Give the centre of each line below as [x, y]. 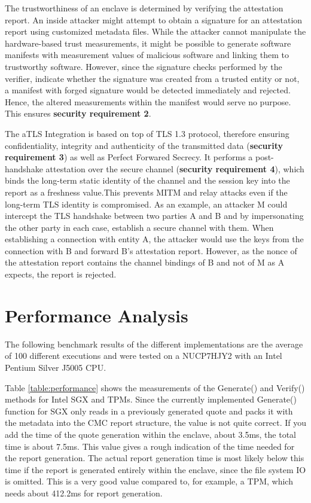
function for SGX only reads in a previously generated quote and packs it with [149, 411]
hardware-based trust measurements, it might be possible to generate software [148, 43]
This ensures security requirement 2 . [78, 113]
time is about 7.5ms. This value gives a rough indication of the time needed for [150, 446]
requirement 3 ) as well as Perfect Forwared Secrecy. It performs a [129, 157]
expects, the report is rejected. [61, 274]
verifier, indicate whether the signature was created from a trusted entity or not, [152, 78]
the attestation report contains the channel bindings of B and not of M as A [145, 262]
